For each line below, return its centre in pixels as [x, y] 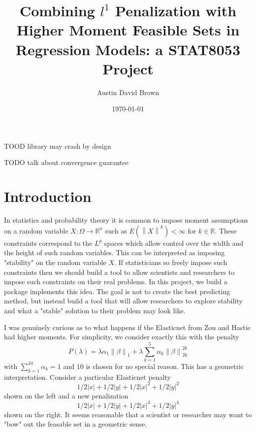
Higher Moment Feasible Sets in [128, 30]
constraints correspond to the [48, 243]
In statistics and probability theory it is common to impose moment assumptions [126, 220]
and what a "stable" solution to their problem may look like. [95, 310]
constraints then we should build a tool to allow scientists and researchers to [119, 272]
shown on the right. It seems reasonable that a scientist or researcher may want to [128, 414]
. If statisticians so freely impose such [171, 262]
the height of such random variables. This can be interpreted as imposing [114, 252]
